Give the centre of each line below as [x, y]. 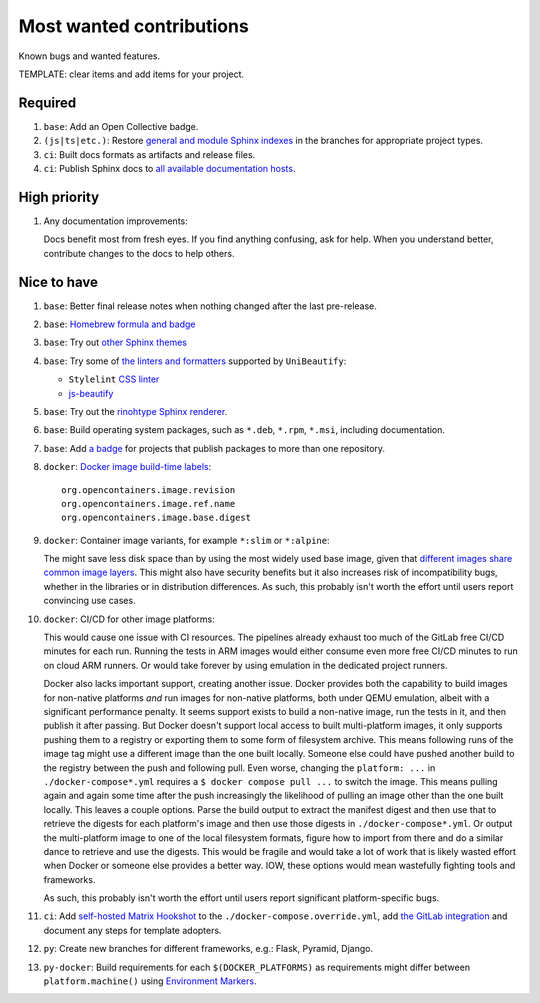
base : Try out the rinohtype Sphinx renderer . [135, 411]
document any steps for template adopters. [132, 930]
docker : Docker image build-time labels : [127, 467]
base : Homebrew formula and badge [119, 324]
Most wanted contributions [133, 26]
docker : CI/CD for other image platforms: [129, 619]
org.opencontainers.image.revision [148, 489]
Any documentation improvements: [116, 221]
